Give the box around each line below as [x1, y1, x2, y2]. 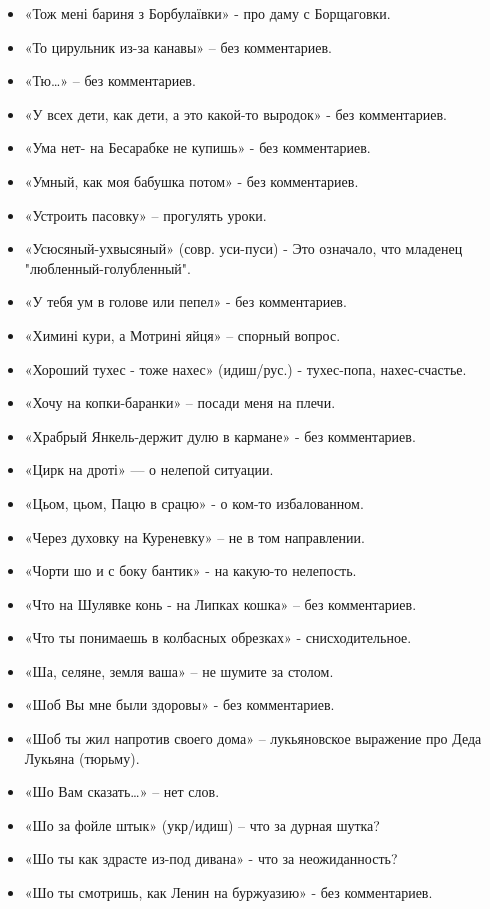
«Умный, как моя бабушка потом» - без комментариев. [24, 170, 359, 191]
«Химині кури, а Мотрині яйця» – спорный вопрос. [24, 324, 341, 345]
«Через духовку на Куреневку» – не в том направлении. [24, 526, 365, 547]
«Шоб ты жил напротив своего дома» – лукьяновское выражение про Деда [24, 728, 482, 749]
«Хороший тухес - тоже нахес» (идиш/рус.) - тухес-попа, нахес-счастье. [24, 358, 467, 379]
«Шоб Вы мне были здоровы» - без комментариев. [24, 694, 335, 715]
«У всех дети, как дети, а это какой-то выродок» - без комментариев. [24, 103, 447, 124]
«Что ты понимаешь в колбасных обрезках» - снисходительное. [24, 627, 412, 648]
